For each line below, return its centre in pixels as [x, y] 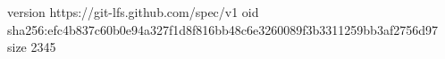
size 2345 [32, 47]
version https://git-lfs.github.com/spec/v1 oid [133, 12]
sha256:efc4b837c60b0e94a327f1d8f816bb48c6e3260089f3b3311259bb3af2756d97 [222, 29]
